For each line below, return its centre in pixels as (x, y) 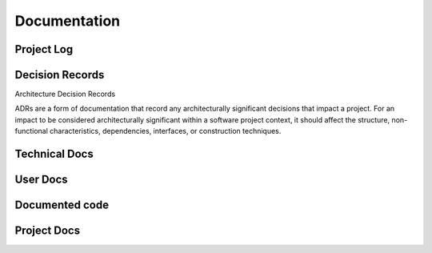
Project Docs (47, 231)
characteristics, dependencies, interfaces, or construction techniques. (165, 131)
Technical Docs (54, 154)
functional (31, 131)
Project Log (44, 49)
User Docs (41, 180)
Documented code (62, 205)
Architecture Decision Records (65, 94)
